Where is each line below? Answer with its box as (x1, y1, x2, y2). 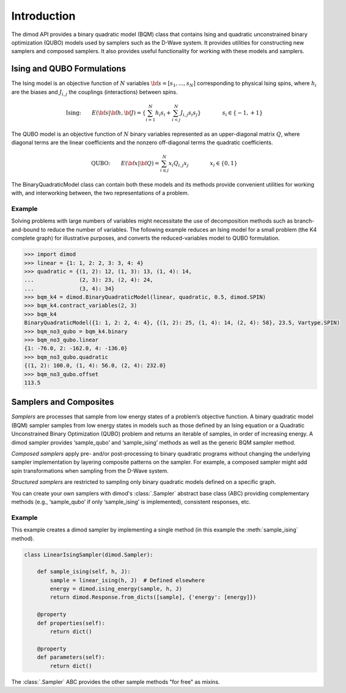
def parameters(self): (37, 654, 105, 661)
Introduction (11, 9, 76, 23)
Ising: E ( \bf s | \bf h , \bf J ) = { (65, 109, 146, 116)
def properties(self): (37, 620, 105, 626)
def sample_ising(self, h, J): (37, 568, 131, 575)
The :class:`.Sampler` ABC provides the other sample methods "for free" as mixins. (11, 678, 220, 685)
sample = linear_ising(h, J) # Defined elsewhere (50, 577, 205, 584)
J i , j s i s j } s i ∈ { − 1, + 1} (180, 109, 263, 117)
